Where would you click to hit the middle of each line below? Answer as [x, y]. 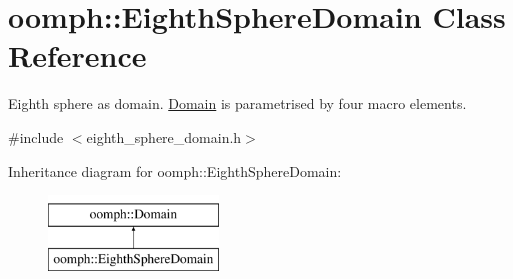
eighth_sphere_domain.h [164, 136]
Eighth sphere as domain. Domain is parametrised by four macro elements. [237, 103]
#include [36, 136]
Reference [77, 55]
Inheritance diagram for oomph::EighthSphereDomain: [175, 170]
